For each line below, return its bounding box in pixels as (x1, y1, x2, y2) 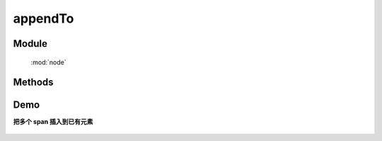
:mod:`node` (30, 57, 66, 67)
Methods (13, 77, 54, 89)
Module (13, 38, 47, 50)
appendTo (13, 11, 74, 26)
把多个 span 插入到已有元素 (13, 118, 93, 126)
